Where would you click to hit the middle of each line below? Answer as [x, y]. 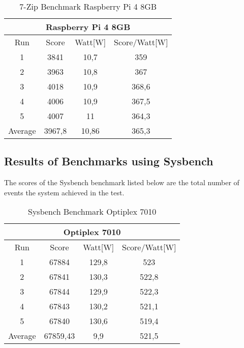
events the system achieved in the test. [64, 192]
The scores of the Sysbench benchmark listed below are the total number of [122, 182]
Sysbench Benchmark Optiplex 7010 [92, 212]
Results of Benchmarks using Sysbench [109, 161]
